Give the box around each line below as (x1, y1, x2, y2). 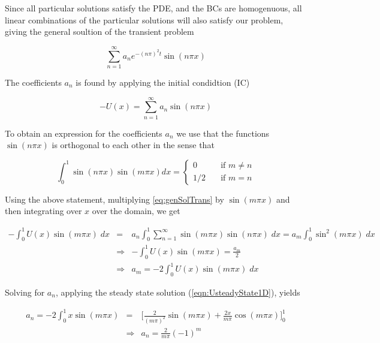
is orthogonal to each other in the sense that (52, 139, 215, 151)
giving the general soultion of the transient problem (5, 25, 194, 38)
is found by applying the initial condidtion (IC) (76, 76, 250, 88)
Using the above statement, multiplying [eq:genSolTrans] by (5, 192, 224, 205)
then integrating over (5, 204, 82, 217)
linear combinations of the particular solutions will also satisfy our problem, (5, 13, 284, 26)
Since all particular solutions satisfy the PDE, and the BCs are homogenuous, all (5, 2, 302, 14)
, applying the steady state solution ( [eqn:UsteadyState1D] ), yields (55, 285, 300, 298)
